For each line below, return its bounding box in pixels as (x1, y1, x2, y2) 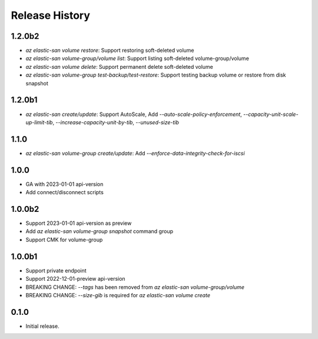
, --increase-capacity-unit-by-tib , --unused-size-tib (52, 118, 180, 126)
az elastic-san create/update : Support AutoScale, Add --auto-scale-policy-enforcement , (25, 111, 243, 118)
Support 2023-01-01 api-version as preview (25, 220, 132, 227)
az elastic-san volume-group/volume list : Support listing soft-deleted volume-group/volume (25, 55, 250, 62)
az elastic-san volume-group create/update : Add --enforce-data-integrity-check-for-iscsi (25, 149, 245, 157)
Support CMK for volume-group (25, 236, 103, 243)
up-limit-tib (25, 118, 53, 126)
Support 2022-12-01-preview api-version (25, 275, 126, 282)
